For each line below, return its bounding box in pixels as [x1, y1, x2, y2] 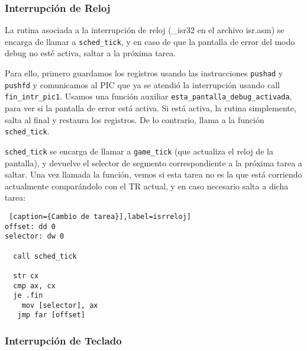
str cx [13, 271, 39, 280]
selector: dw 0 [5, 232, 64, 241]
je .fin [13, 291, 43, 300]
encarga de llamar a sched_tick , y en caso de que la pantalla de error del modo [5, 35, 295, 47]
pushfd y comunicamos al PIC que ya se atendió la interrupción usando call [5, 78, 280, 91]
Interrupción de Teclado [5, 333, 122, 348]
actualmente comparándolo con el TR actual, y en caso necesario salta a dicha [5, 179, 289, 192]
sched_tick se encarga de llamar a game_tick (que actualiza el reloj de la [5, 144, 273, 157]
